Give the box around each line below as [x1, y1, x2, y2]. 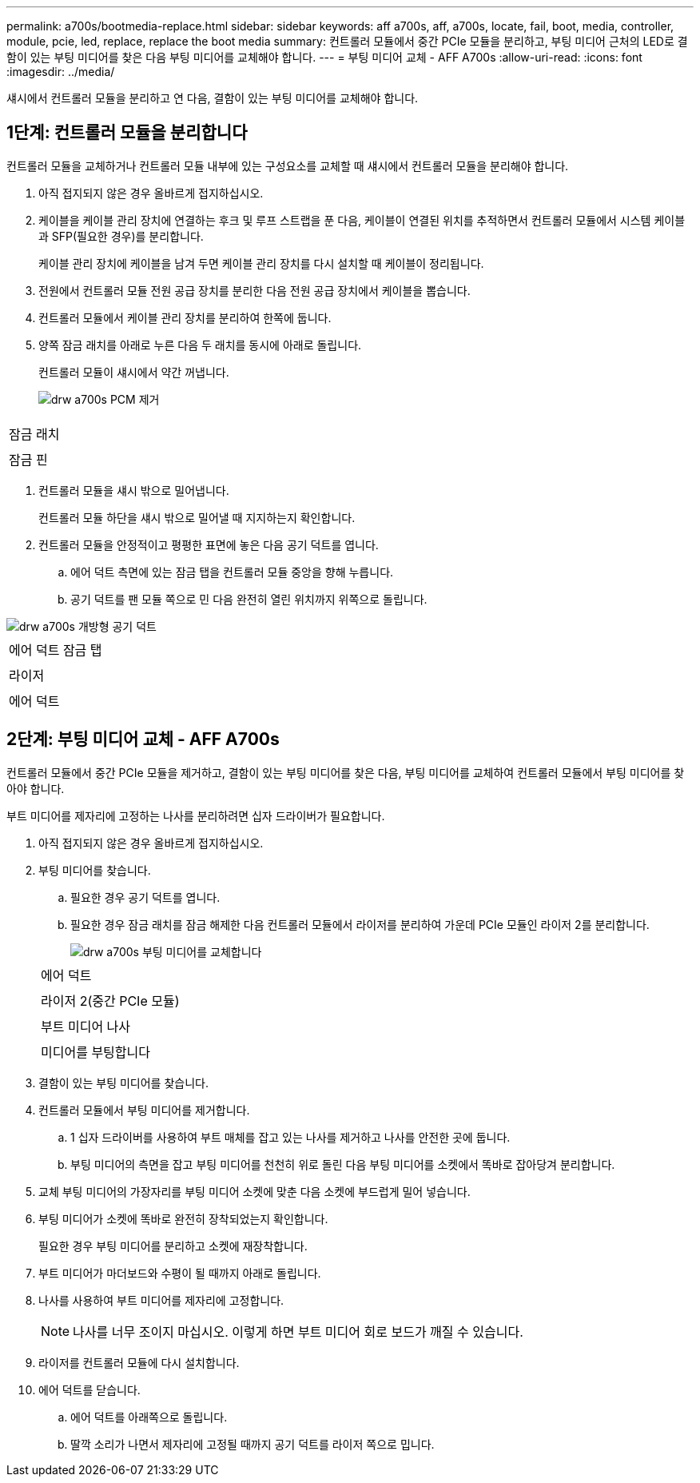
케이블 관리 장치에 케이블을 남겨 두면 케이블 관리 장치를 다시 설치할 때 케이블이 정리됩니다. [38, 256, 484, 270]
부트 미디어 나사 [41, 1018, 131, 1035]
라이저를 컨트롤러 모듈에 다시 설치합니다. [38, 1355, 240, 1369]
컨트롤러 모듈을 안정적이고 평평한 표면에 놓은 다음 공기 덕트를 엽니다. [38, 537, 379, 552]
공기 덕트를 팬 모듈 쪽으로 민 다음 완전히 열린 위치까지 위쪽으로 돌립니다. [70, 592, 428, 606]
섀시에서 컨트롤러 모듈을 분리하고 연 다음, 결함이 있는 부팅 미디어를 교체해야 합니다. [6, 91, 419, 105]
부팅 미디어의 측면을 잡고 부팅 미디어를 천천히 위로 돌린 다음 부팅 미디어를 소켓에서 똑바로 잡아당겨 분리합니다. [70, 1157, 615, 1171]
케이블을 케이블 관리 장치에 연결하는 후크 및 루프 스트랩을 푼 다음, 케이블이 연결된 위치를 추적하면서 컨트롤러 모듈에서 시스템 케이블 [38, 213, 686, 227]
